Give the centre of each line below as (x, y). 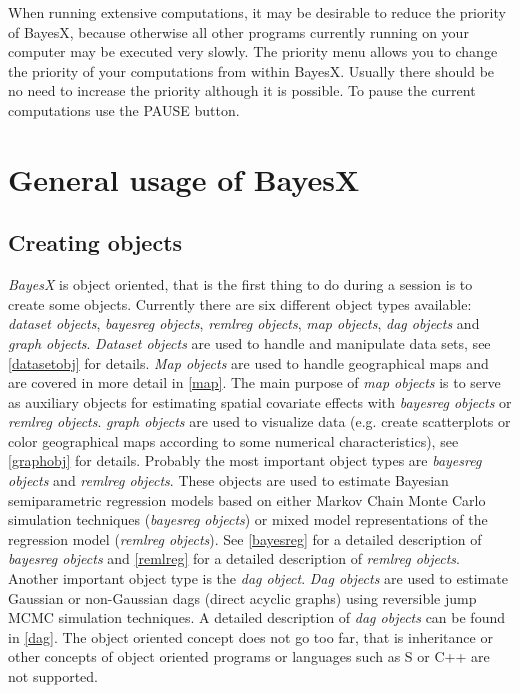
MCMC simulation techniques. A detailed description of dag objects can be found (256, 617)
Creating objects (95, 242)
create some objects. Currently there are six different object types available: (240, 303)
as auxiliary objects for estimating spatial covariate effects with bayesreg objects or (260, 401)
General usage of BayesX (184, 178)
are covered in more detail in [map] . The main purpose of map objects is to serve (254, 382)
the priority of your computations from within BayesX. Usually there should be (251, 70)
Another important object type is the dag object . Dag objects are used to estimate (258, 578)
